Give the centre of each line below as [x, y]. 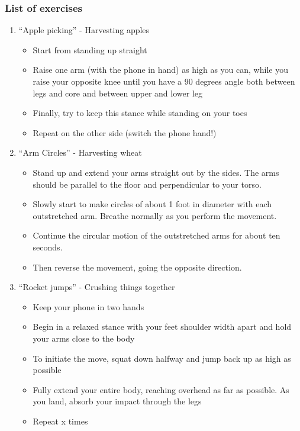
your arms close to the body [84, 338]
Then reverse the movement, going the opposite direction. [137, 267]
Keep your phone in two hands [88, 306]
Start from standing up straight [90, 49]
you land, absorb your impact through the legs [117, 401]
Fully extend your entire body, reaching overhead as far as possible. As [161, 389]
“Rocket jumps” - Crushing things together [97, 287]
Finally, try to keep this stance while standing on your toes [140, 113]
